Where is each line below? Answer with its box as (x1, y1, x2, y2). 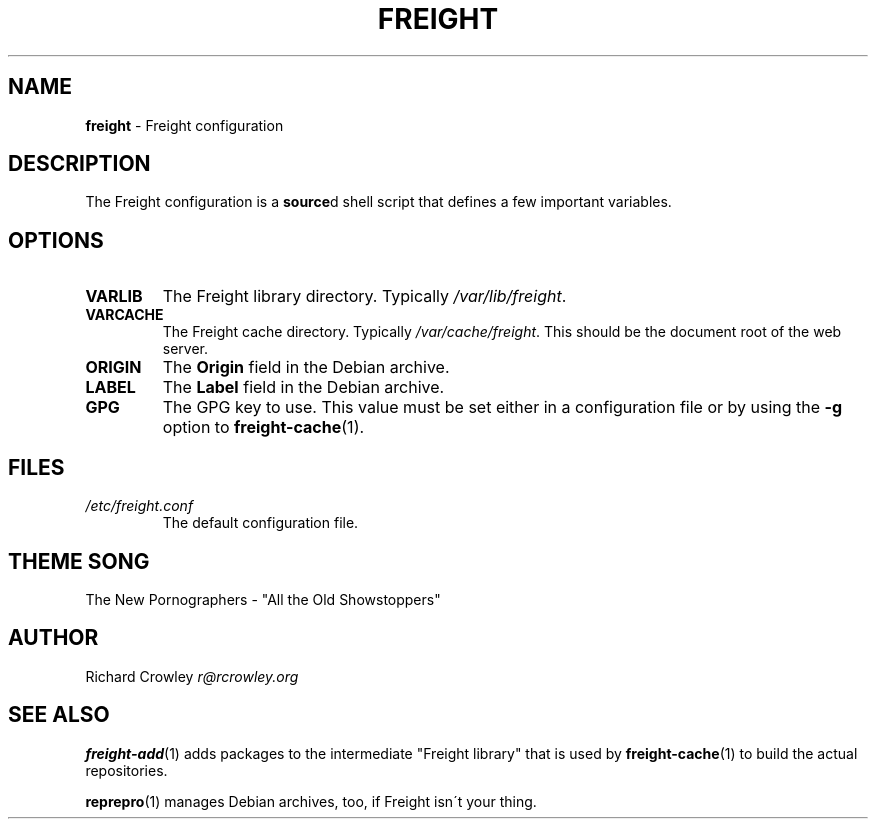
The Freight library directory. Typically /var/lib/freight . (162, 286, 567, 307)
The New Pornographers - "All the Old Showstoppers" (85, 590, 441, 608)
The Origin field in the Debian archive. (162, 357, 450, 378)
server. (162, 340, 209, 358)
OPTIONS (8, 227, 104, 253)
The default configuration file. (162, 514, 359, 532)
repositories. (85, 761, 168, 779)
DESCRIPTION (8, 151, 151, 177)
